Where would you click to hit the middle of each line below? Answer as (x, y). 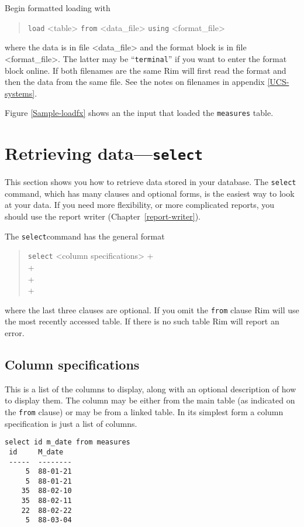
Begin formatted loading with (58, 8)
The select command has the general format (85, 236)
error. (15, 332)
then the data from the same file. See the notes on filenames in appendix (135, 82)
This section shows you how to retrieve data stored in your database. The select (151, 182)
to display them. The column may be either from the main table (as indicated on (150, 400)
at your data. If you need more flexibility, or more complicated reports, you (140, 205)
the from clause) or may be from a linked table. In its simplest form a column (144, 411)
